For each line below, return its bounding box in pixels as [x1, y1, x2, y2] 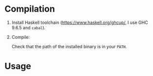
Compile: [11, 34, 30, 40]
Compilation [4, 3, 55, 15]
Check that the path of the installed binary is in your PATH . [11, 43, 127, 49]
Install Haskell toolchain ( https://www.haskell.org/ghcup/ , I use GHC [11, 19, 148, 25]
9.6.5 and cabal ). [11, 24, 46, 30]
